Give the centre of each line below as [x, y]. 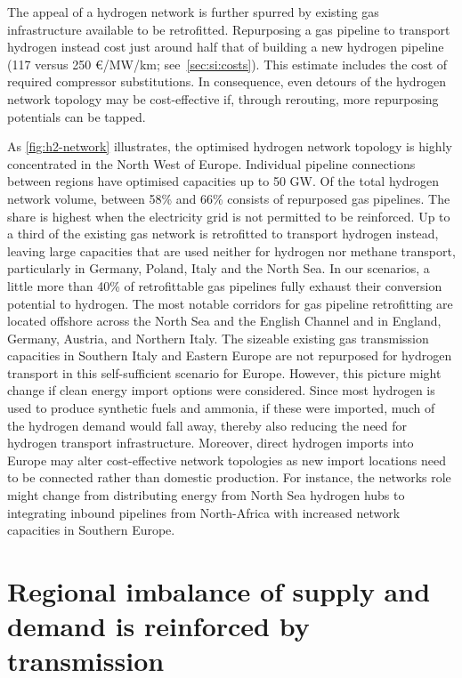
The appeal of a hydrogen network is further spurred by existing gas [193, 12]
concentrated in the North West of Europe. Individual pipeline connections [211, 163]
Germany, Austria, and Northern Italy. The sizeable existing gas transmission [218, 338]
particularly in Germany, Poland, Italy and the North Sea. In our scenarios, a [219, 268]
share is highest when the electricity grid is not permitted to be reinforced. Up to [229, 216]
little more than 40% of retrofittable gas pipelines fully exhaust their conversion [225, 285]
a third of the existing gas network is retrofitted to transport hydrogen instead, [223, 234]
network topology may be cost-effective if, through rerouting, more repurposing [223, 98]
